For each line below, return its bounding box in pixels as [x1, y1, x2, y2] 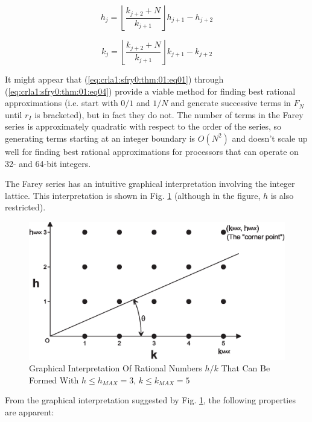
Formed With [29, 373, 79, 386]
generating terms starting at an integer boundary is [5, 131, 196, 144]
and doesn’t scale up [232, 131, 308, 144]
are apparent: [5, 405, 54, 418]
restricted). [5, 201, 46, 213]
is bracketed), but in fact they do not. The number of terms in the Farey [34, 108, 304, 121]
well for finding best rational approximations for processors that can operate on [5, 145, 299, 157]
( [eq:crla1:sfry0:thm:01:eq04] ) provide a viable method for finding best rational [5, 84, 296, 97]
